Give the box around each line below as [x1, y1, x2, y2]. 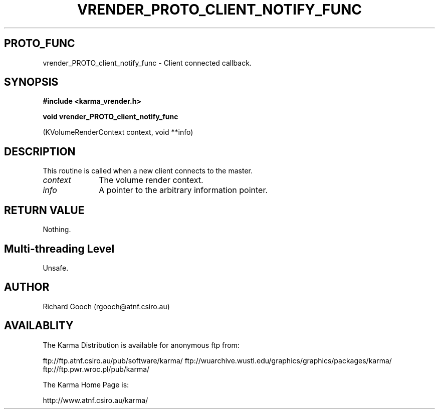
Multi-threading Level [4, 242, 115, 255]
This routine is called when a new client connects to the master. [43, 166, 253, 175]
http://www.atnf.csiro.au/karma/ [43, 395, 148, 404]
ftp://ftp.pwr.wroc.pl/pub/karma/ [43, 364, 150, 373]
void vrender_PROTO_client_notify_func [43, 112, 178, 121]
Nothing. [43, 225, 71, 234]
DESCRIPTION [4, 145, 76, 158]
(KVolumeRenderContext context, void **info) [43, 128, 193, 137]
